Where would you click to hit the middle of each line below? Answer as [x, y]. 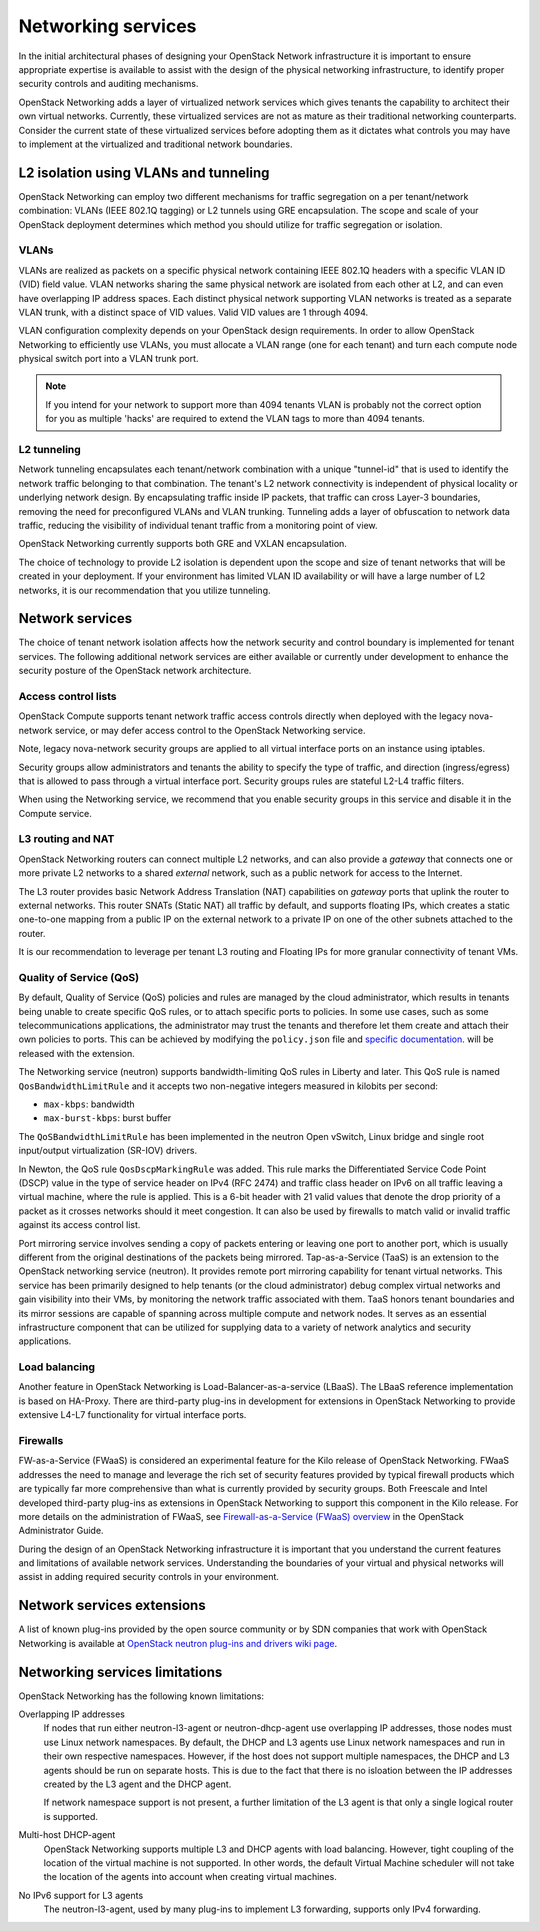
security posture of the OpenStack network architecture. [135, 671]
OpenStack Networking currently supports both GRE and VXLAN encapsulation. [182, 544]
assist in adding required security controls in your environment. [149, 1577]
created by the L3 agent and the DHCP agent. [137, 1784]
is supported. [71, 1816]
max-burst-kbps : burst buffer [107, 1118]
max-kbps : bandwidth [89, 1104]
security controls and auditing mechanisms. [108, 84]
